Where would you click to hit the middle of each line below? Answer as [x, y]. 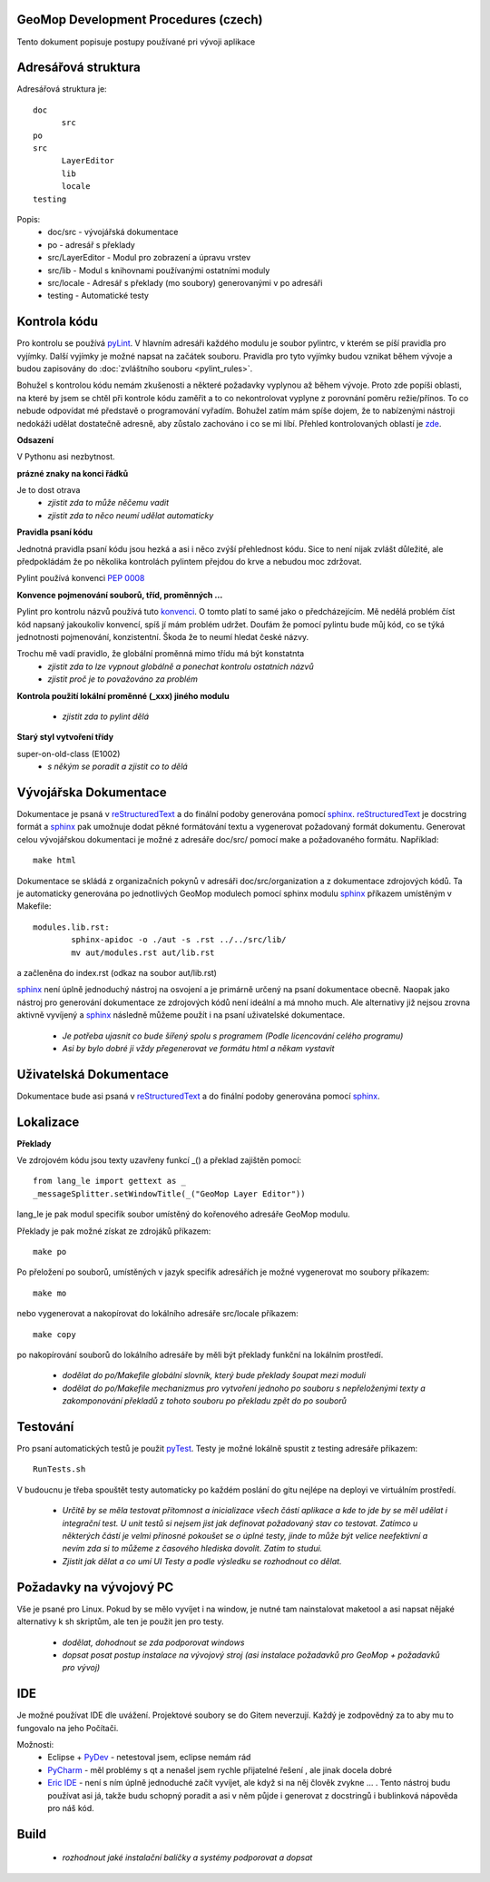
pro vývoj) [81, 1668]
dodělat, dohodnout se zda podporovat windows [153, 1642]
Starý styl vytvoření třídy [65, 737]
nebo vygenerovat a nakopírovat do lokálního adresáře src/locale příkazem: [157, 1314]
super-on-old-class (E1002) [69, 754]
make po [50, 1252]
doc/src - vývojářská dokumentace [113, 232]
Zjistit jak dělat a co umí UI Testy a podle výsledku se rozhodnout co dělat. [202, 1561]
